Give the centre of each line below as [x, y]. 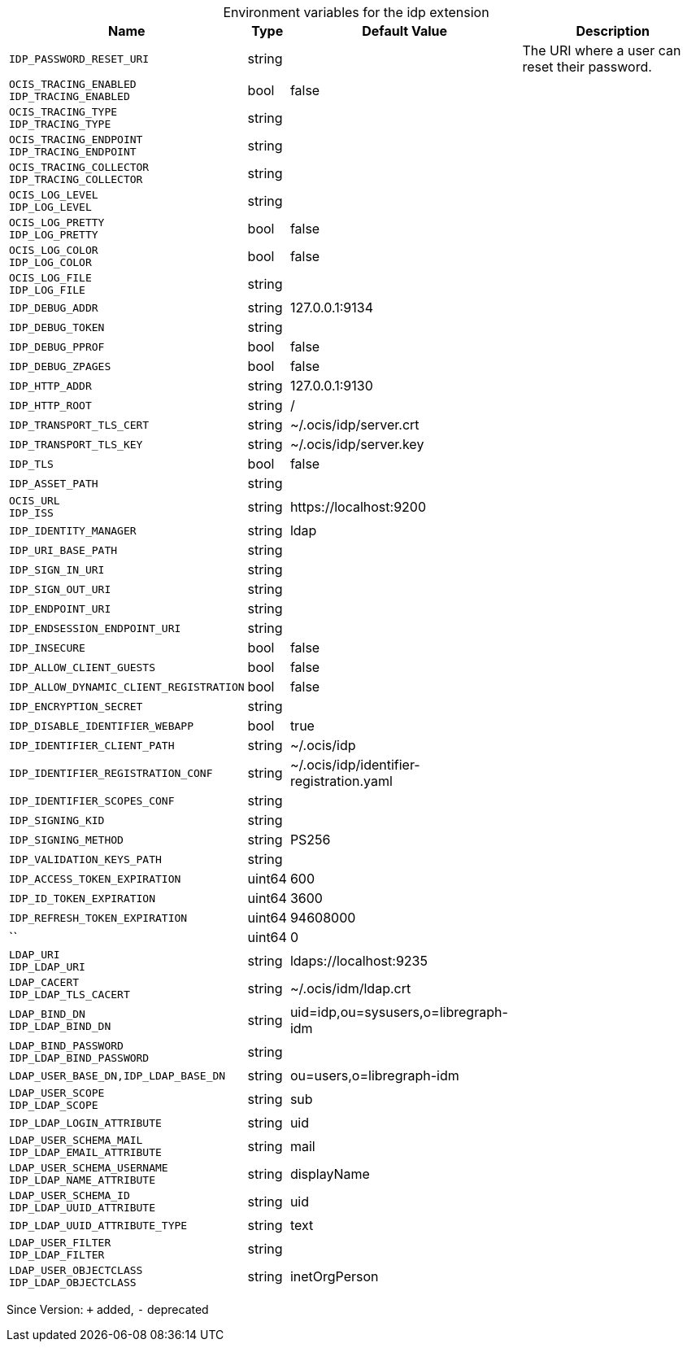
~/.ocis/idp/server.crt [354, 425]
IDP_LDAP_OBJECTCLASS [73, 1283]
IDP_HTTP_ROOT [50, 405]
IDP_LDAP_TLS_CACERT [70, 995]
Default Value [404, 31]
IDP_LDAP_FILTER [57, 1255]
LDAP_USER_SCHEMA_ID [70, 1195]
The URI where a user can [602, 50]
